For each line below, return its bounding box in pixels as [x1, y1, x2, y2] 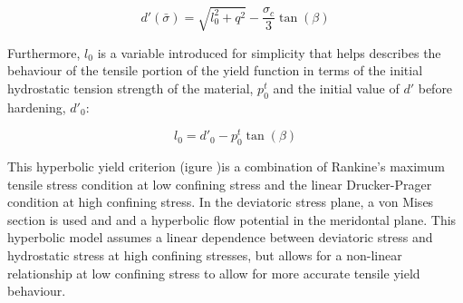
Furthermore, [7, 43, 81, 62]
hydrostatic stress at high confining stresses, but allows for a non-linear [7, 245, 402, 264]
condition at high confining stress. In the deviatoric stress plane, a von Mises [7, 192, 434, 211]
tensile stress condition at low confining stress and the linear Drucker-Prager [7, 174, 432, 193]
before [418, 78, 453, 97]
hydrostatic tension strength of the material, [7, 78, 254, 97]
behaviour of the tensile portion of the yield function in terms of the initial [7, 61, 423, 80]
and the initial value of [273, 78, 400, 97]
